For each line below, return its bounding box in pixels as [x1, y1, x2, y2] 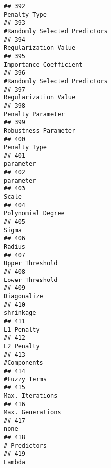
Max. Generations [4, 409, 61, 416]
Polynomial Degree [4, 210, 65, 217]
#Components [4, 359, 43, 367]
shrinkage [4, 309, 36, 317]
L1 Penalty [4, 326, 40, 333]
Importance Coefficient [4, 61, 83, 68]
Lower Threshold [4, 276, 58, 283]
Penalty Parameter [4, 110, 65, 118]
